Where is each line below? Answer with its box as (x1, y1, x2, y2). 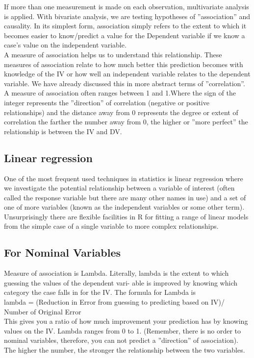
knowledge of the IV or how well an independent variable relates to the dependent (4, 69, 251, 79)
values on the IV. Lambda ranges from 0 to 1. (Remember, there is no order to (4, 325, 241, 335)
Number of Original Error (4, 306, 81, 316)
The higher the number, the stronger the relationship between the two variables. (4, 345, 245, 355)
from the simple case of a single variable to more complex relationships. (4, 221, 219, 231)
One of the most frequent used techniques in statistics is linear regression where (4, 173, 243, 183)
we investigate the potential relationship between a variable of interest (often (4, 183, 235, 193)
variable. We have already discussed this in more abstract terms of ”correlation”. (4, 78, 245, 88)
